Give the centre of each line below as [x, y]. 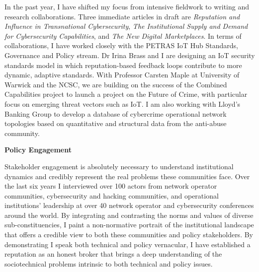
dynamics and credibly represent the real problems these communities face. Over [127, 176]
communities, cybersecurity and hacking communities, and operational [112, 195]
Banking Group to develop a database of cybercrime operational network [116, 113]
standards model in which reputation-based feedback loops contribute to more [123, 65]
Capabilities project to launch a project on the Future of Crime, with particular [126, 94]
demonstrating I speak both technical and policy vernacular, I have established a [128, 244]
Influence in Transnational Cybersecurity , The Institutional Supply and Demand [126, 26]
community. [22, 133]
